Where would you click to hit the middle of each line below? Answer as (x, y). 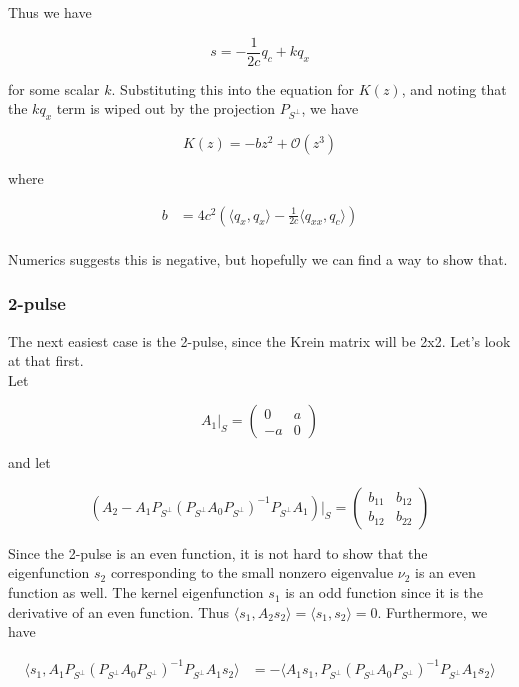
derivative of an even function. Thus (119, 611)
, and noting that (454, 88)
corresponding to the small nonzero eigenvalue (252, 572)
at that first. (46, 360)
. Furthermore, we (432, 611)
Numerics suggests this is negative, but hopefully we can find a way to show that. (258, 258)
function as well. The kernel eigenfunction (136, 592)
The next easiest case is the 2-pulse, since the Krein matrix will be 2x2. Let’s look (259, 340)
